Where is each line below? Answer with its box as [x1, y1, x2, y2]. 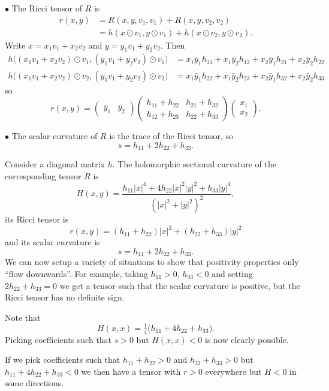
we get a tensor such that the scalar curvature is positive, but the [59, 279, 300, 291]
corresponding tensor [5, 169, 82, 182]
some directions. [5, 377, 64, 389]
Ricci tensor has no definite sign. [5, 291, 125, 303]
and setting [212, 267, 253, 279]
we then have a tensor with [81, 365, 181, 377]
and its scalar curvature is [5, 236, 100, 248]
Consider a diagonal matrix [5, 158, 105, 170]
